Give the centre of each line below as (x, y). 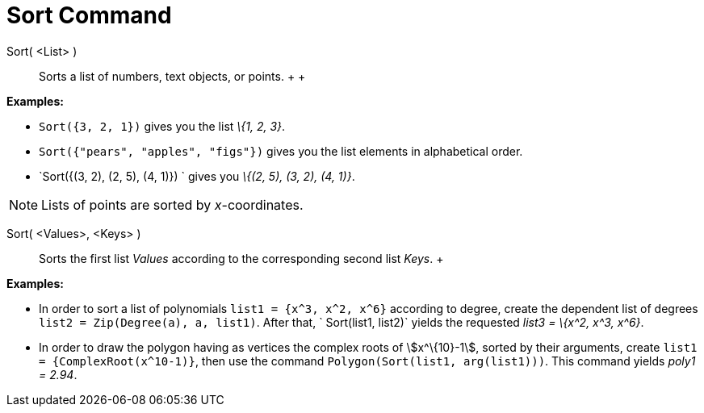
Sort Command (89, 15)
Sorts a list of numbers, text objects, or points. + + (172, 76)
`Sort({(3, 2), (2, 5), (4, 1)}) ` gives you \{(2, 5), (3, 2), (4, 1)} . (197, 176)
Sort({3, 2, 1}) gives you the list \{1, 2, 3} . (162, 126)
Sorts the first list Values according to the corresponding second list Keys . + (241, 258)
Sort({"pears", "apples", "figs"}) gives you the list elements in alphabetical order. (281, 151)
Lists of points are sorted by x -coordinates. (172, 204)
